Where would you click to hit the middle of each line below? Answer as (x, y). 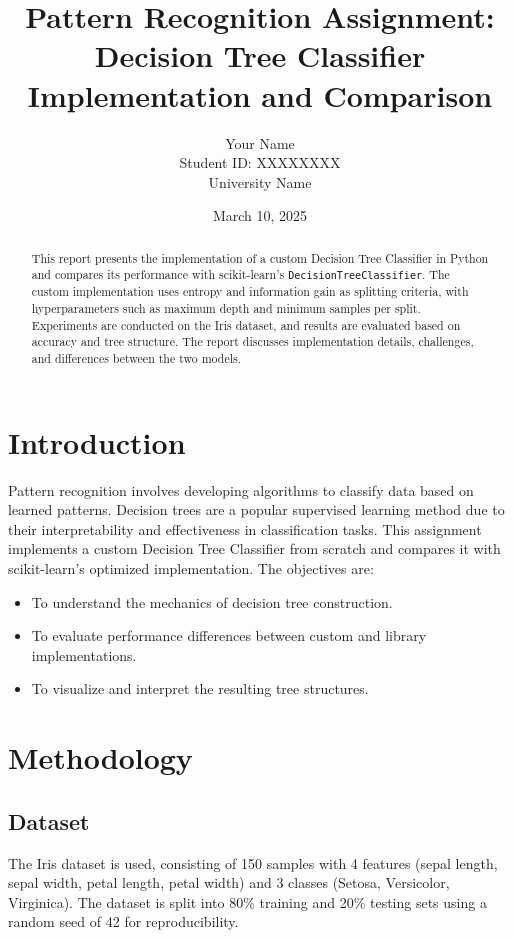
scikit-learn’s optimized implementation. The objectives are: (191, 568)
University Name (260, 181)
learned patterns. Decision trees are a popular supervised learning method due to (256, 509)
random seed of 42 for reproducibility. (123, 921)
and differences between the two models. (136, 358)
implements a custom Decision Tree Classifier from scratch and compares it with (254, 548)
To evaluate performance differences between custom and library (229, 635)
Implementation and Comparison (260, 94)
